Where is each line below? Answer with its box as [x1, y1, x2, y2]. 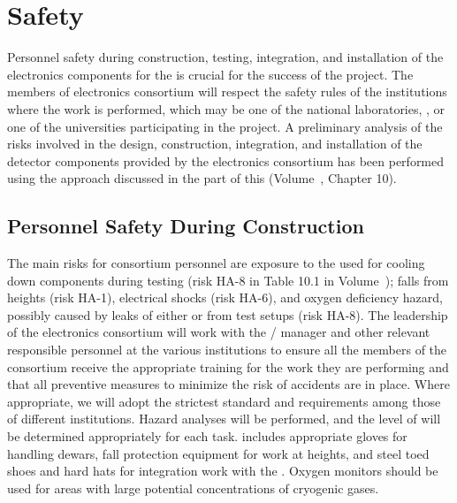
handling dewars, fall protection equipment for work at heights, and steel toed [7, 444, 430, 462]
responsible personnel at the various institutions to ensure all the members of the [7, 340, 447, 359]
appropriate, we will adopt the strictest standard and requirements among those [7, 392, 441, 410]
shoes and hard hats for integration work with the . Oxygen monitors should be [7, 461, 438, 480]
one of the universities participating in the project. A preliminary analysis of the [7, 117, 443, 135]
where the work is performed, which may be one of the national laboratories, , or [7, 99, 446, 118]
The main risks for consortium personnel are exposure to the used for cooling [7, 254, 425, 272]
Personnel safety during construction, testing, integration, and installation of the [7, 48, 444, 66]
